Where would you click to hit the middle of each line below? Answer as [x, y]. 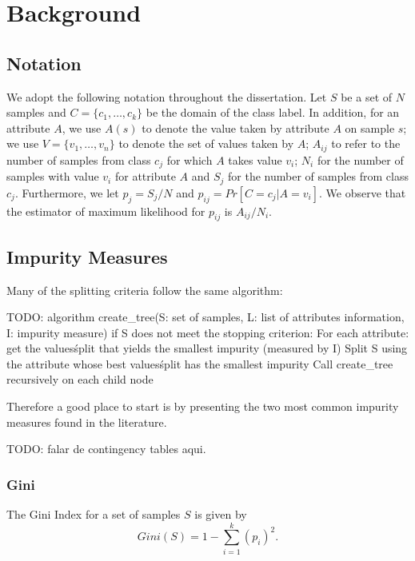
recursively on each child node [80, 379]
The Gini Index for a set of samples [94, 514]
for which [190, 159]
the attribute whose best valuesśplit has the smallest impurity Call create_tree [200, 363]
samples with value [53, 176]
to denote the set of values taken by [206, 143]
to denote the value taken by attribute [235, 127]
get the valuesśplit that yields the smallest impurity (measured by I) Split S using [207, 348]
